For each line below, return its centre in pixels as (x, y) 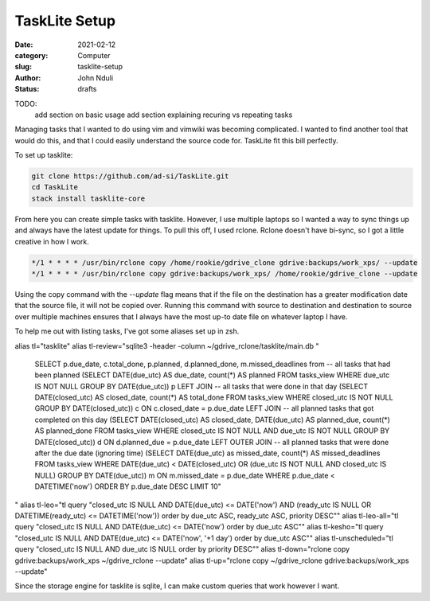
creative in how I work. (52, 241)
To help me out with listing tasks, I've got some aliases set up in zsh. (127, 331)
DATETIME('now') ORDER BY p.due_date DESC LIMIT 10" (128, 486)
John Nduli (96, 78)
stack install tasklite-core (88, 198)
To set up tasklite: (44, 155)
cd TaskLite (55, 187)
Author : (28, 78)
